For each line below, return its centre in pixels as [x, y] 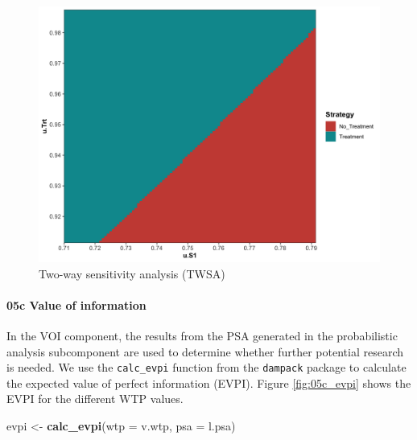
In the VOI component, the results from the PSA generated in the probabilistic [202, 335]
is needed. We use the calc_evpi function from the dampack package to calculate [206, 367]
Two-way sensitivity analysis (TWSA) [132, 273]
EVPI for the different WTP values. [95, 399]
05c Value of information [76, 304]
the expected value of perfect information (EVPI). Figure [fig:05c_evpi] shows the [209, 382]
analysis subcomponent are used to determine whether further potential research [205, 351]
